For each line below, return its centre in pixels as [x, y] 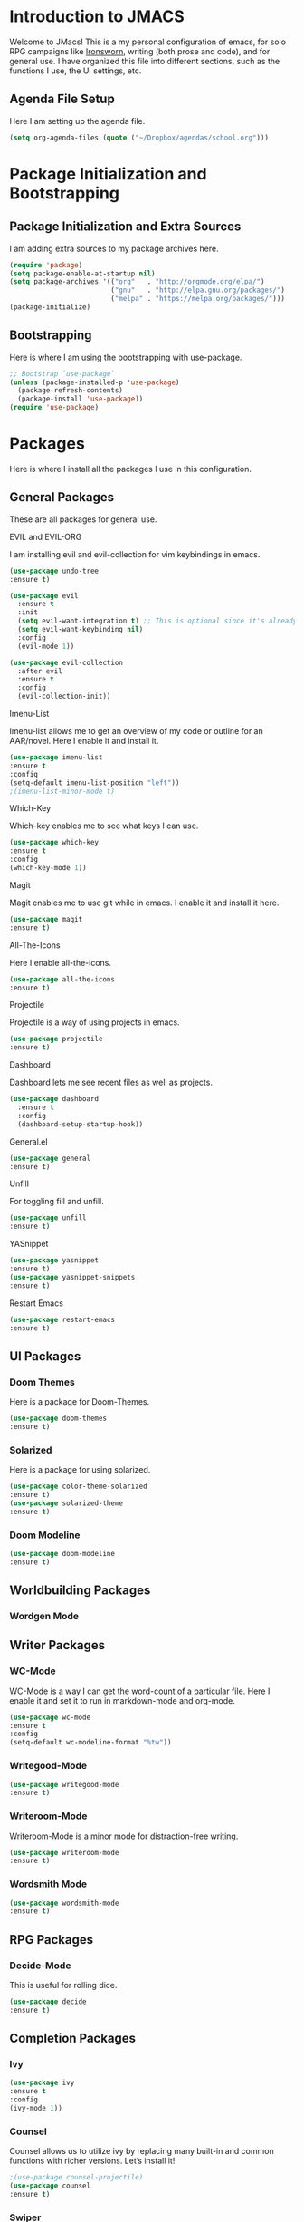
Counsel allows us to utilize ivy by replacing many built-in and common [142, 2151]
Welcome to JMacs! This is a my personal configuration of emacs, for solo [148, 42]
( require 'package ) [46, 265]
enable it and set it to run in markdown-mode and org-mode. [122, 1700]
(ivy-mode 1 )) [36, 2109]
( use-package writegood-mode [64, 1784]
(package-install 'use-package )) [81, 399]
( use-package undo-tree [54, 571]
